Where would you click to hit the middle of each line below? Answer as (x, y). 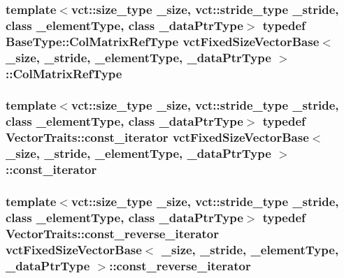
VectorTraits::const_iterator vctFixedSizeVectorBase (157, 137)
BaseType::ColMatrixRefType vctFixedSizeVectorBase (163, 41)
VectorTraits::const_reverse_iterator (113, 233)
